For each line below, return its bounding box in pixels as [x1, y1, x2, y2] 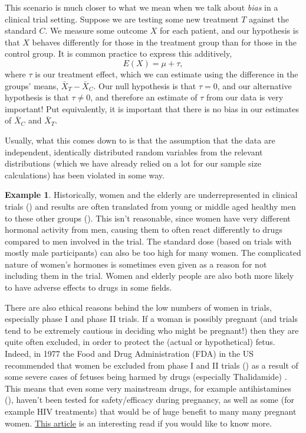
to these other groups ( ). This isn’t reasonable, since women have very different [5, 211, 291, 224]
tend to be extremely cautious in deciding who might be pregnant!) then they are [5, 324, 299, 336]
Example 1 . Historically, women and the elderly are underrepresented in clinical [5, 188, 298, 201]
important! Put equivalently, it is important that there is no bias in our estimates [5, 102, 299, 115]
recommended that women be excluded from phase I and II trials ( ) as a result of [5, 359, 298, 371]
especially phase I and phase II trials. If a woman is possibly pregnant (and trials [5, 312, 298, 325]
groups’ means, [5, 79, 59, 92]
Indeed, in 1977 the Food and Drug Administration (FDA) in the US [5, 347, 254, 360]
